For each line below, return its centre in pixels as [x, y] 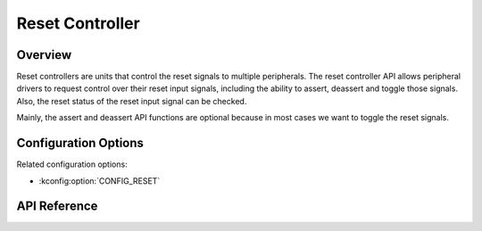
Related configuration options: [72, 164]
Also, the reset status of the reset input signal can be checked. [132, 101]
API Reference [57, 206]
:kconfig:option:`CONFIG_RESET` [100, 181]
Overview [44, 55]
